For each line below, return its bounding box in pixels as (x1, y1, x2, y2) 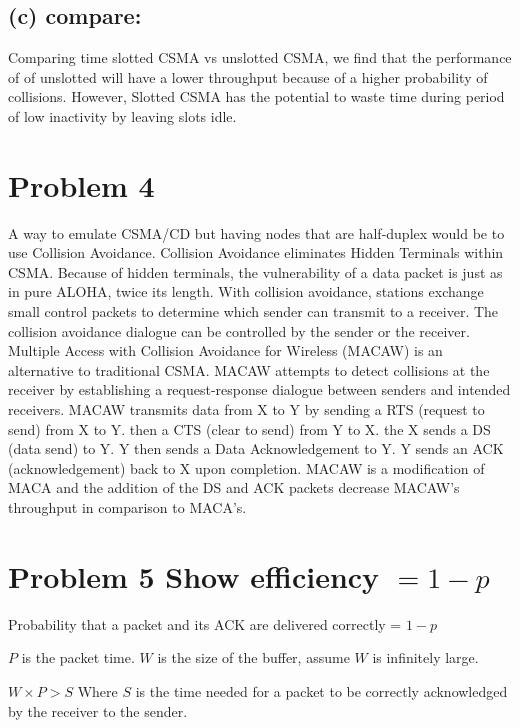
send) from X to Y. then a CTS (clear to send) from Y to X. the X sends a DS (8, 418, 491, 439)
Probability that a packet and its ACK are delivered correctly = (8, 613, 402, 634)
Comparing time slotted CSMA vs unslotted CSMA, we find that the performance (8, 47, 512, 68)
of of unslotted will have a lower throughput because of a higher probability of (8, 66, 488, 87)
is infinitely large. (372, 647, 479, 668)
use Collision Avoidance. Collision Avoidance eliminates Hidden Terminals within (8, 242, 504, 263)
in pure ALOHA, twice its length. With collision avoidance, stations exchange (8, 281, 484, 302)
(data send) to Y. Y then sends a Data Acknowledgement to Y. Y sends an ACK (8, 438, 504, 459)
